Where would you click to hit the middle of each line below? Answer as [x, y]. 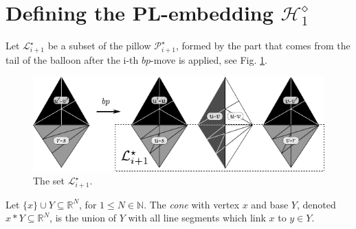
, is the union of [83, 218]
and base [270, 204]
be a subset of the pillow [99, 46]
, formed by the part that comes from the [263, 46]
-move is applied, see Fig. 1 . [209, 59]
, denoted [316, 204]
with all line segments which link [197, 218]
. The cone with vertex [192, 204]
